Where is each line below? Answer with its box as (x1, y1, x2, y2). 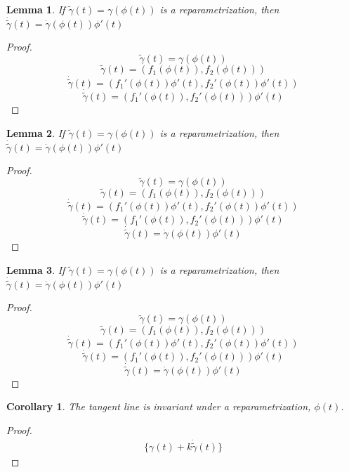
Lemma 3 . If (6, 262, 65, 277)
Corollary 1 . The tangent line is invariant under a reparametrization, (6, 399, 311, 414)
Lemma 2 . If (6, 125, 65, 140)
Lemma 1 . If (6, 2, 65, 16)
